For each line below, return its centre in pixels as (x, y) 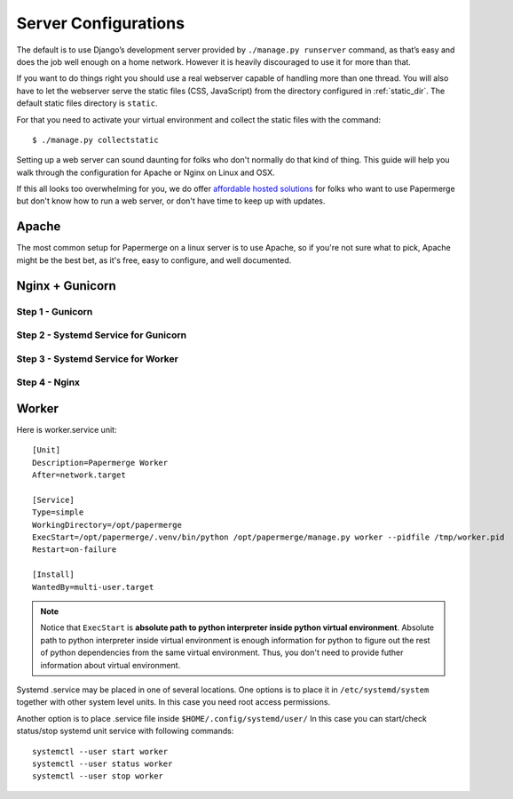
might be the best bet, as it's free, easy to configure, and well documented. (154, 260)
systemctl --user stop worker (98, 776)
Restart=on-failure (75, 550)
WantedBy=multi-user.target (93, 587)
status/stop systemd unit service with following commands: (125, 731)
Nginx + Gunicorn (67, 286)
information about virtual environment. (110, 665)
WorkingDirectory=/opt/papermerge (107, 525)
